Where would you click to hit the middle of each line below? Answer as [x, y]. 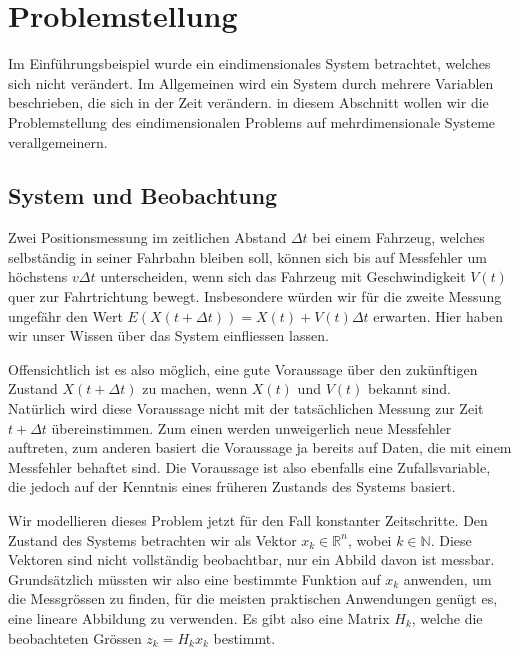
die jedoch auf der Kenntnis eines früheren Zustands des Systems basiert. [232, 486]
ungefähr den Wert [65, 315]
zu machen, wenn [195, 388]
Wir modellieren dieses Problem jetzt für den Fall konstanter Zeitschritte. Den [248, 520]
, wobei [369, 539]
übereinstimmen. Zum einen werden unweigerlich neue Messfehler [251, 427]
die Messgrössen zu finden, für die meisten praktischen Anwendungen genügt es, [253, 598]
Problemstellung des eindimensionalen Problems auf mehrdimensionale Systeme [252, 121]
